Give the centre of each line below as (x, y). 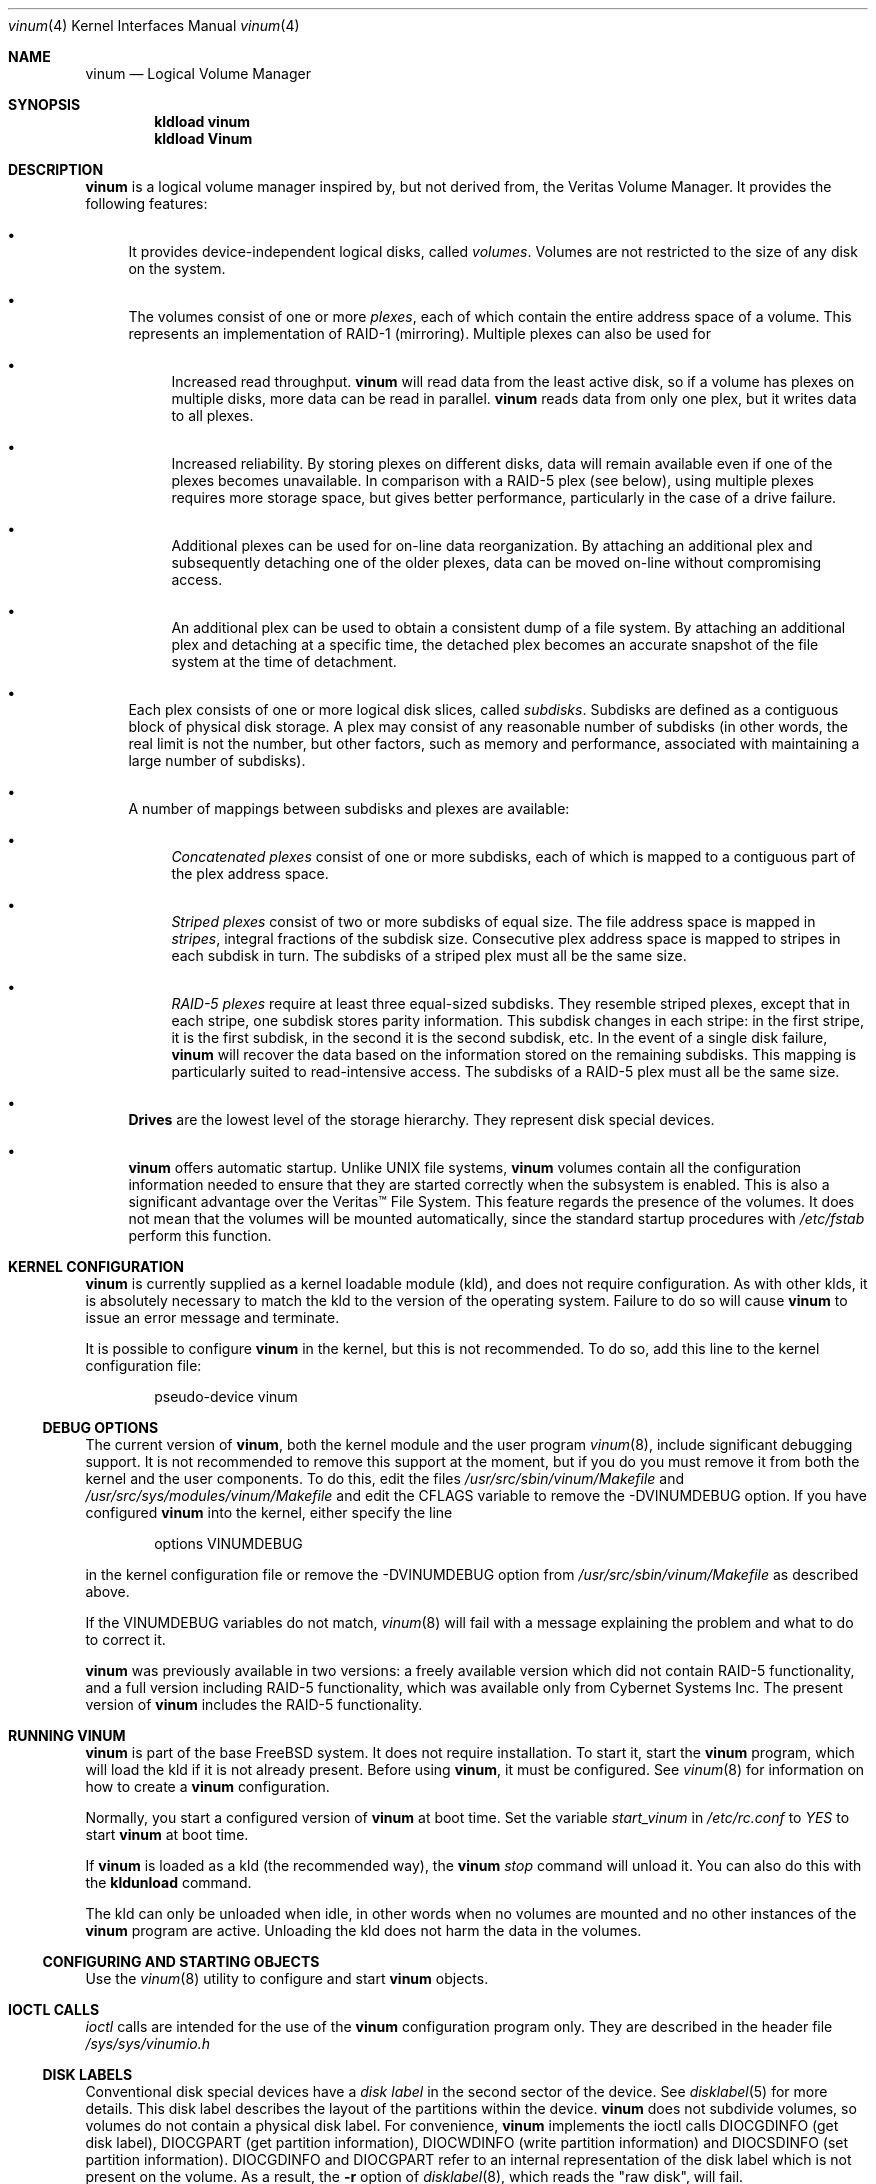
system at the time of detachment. (284, 661)
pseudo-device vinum (226, 1396)
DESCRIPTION (56, 169)
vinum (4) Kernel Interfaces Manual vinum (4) (154, 25)
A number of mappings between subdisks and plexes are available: (349, 808)
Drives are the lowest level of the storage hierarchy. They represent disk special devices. (421, 1119)
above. (107, 1591)
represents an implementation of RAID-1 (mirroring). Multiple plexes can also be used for (419, 333)
